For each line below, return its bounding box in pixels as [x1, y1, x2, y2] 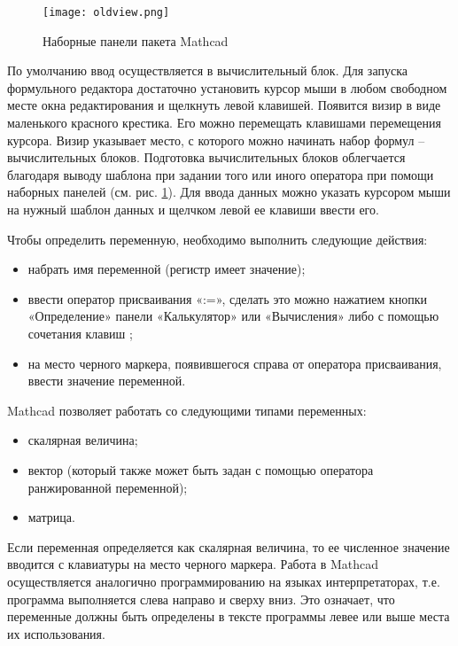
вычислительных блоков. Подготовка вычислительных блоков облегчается [7, 148, 406, 167]
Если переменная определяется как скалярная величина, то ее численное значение [7, 537, 450, 556]
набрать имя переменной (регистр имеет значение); [27, 260, 306, 278]
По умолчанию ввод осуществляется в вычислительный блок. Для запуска [7, 61, 408, 80]
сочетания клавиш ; [27, 323, 133, 342]
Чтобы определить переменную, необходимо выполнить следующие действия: [7, 230, 428, 248]
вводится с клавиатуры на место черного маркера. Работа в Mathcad [7, 555, 379, 573]
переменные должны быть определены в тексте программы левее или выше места [7, 607, 450, 626]
